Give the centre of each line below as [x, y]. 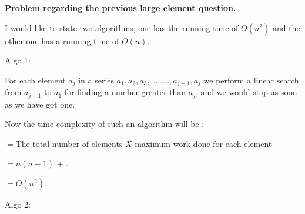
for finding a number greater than [125, 92]
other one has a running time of [62, 40]
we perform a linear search [251, 80]
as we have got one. [40, 104]
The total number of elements [69, 143]
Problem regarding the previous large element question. [120, 8]
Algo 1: [18, 60]
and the [286, 27]
